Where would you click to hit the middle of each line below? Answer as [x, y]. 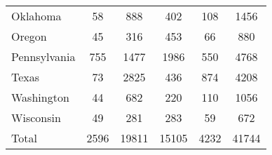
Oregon [29, 36]
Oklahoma [36, 16]
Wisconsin [36, 117]
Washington [40, 97]
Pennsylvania [43, 56]
